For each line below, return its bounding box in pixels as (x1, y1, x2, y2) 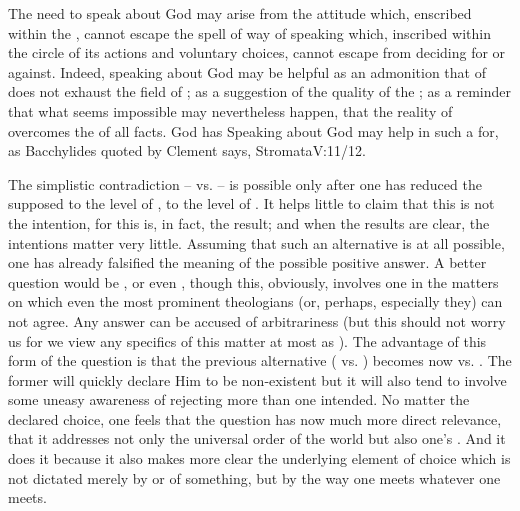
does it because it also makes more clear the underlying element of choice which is (8, 448, 511, 469)
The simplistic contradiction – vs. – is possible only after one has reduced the (8, 173, 482, 194)
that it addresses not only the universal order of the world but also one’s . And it (8, 428, 506, 449)
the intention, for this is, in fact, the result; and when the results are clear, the (8, 212, 490, 233)
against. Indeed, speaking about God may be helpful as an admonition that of (8, 61, 486, 82)
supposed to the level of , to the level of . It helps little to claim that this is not (8, 193, 495, 214)
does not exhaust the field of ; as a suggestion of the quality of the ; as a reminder (8, 81, 511, 102)
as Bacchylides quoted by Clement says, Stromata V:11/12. (8, 140, 366, 161)
